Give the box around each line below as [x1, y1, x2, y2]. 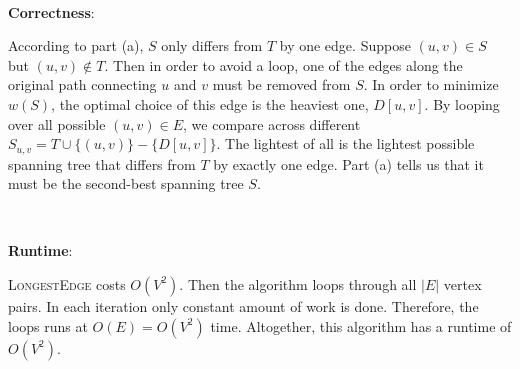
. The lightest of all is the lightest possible [216, 133, 475, 154]
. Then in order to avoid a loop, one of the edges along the [104, 54, 463, 75]
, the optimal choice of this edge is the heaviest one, [51, 93, 369, 114]
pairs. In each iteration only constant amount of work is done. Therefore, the [8, 295, 479, 316]
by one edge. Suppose [279, 35, 411, 56]
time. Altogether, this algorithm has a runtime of [210, 315, 512, 336]
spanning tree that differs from [8, 153, 196, 174]
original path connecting [8, 74, 157, 95]
